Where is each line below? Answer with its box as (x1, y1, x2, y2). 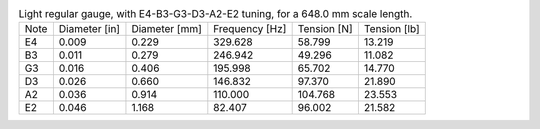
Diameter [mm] (131, 22, 202, 36)
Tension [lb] (363, 22, 420, 36)
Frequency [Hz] (213, 22, 287, 36)
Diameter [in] (58, 22, 120, 36)
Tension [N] (297, 22, 354, 36)
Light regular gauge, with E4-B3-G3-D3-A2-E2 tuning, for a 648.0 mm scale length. (18, 7, 413, 21)
